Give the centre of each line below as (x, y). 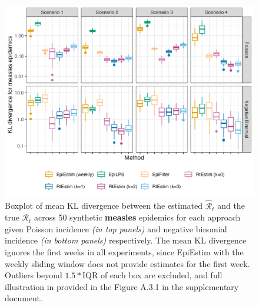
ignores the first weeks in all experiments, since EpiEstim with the (124, 252)
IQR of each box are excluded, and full (152, 275)
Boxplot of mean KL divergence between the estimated (104, 205)
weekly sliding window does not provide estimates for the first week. (127, 263)
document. (24, 298)
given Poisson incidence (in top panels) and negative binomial (116, 228)
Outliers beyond (34, 275)
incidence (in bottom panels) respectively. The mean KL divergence (126, 240)
